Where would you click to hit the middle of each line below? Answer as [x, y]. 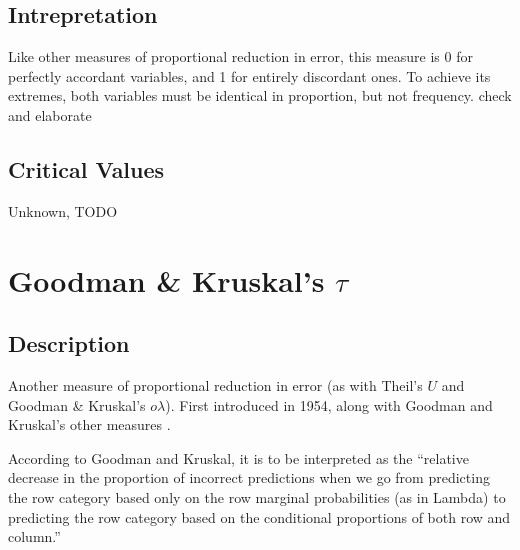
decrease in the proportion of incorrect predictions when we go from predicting [249, 477]
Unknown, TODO [63, 210]
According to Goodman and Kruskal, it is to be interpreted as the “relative [238, 457]
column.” [34, 536]
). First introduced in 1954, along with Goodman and [329, 404]
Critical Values [86, 168]
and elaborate [50, 114]
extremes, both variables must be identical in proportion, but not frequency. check [260, 95]
